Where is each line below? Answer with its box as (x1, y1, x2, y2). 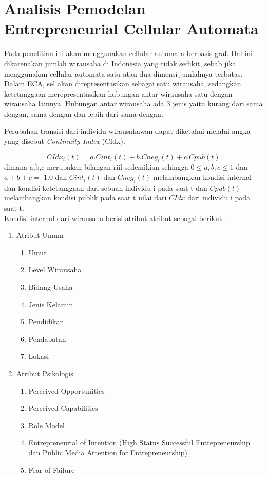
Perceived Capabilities (28, 402, 98, 413)
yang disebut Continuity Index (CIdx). (4, 136, 125, 146)
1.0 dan (44, 172, 67, 182)
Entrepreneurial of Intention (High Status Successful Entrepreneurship (28, 437, 250, 448)
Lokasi (28, 351, 49, 361)
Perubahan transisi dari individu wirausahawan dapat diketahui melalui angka (4, 125, 251, 136)
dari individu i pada (187, 192, 251, 203)
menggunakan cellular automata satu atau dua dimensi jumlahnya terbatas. (4, 68, 243, 79)
